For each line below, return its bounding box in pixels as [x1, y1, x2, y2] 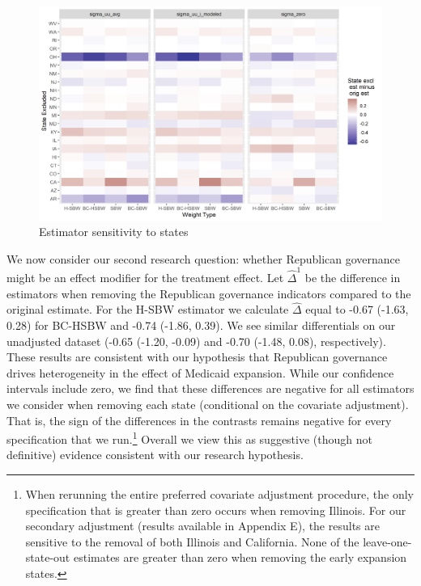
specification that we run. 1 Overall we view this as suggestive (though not [6, 428, 372, 447]
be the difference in [304, 269, 401, 286]
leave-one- [363, 533, 412, 550]
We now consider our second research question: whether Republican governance [6, 250, 401, 267]
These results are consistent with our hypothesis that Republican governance [6, 348, 388, 365]
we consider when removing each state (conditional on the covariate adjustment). [6, 396, 409, 413]
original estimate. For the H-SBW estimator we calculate [6, 301, 289, 318]
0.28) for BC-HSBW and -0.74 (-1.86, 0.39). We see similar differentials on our [6, 317, 396, 334]
